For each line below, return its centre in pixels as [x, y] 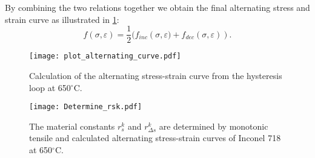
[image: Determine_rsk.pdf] [86, 107]
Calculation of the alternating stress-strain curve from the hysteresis [156, 75]
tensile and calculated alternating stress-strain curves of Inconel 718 [155, 138]
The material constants [72, 126]
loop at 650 [50, 87]
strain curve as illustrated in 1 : [62, 19]
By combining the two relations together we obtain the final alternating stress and [157, 7]
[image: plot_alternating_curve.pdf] [105, 56]
